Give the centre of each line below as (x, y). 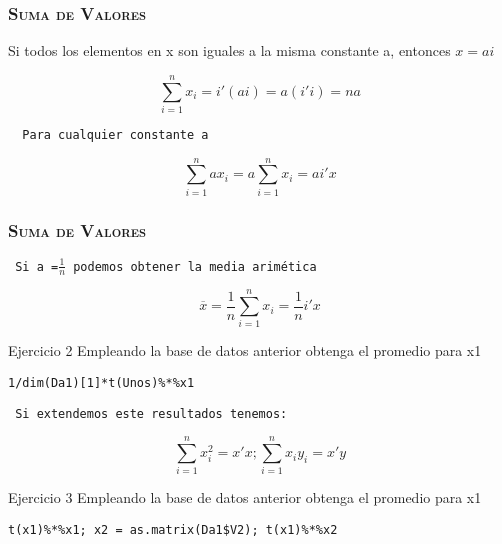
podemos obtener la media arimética (195, 266)
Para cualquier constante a (115, 134)
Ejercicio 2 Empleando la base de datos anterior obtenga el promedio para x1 (245, 350)
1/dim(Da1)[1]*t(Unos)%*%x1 (101, 383)
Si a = (37, 266)
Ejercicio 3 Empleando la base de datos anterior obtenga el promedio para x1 (245, 497)
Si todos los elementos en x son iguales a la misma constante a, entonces (229, 50)
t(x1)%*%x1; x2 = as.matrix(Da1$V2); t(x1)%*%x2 (173, 530)
